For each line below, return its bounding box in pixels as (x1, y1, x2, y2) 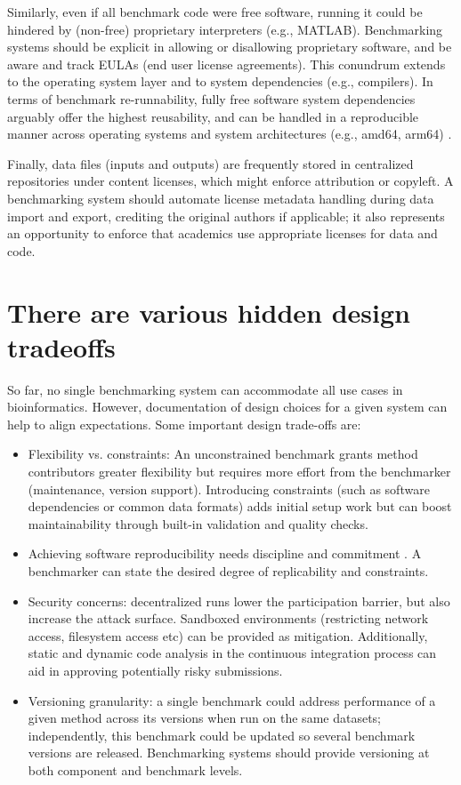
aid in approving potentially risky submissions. (28, 661, 283, 679)
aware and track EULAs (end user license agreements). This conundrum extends (7, 54, 446, 73)
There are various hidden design (7, 293, 410, 330)
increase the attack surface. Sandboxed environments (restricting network (28, 609, 429, 628)
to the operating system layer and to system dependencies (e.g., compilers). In (7, 72, 433, 91)
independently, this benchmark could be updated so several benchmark (28, 725, 416, 744)
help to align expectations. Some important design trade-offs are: (7, 414, 361, 433)
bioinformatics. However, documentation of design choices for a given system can (7, 397, 448, 416)
